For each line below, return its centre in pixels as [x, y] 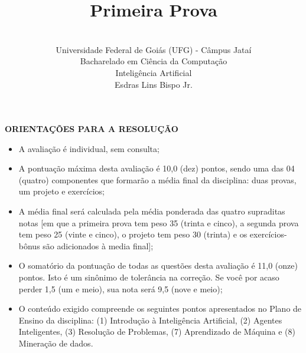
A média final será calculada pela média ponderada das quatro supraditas [152, 211]
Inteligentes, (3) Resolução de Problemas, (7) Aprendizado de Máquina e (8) [157, 331]
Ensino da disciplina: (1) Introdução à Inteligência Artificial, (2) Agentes [150, 320]
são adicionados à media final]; [98, 245]
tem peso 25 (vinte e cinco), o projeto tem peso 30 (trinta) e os [133, 234]
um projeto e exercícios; [61, 191]
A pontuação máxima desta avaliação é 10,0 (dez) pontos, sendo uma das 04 [157, 168]
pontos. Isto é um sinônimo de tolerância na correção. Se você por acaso [149, 277]
